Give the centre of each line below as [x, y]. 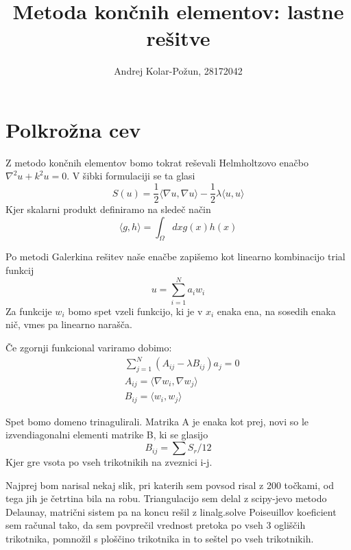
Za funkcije [29, 311]
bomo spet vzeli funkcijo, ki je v [135, 311]
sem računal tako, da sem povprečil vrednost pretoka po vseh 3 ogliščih [156, 525]
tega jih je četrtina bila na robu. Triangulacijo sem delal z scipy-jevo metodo [166, 498]
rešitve [178, 38]
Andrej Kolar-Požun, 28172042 [178, 71]
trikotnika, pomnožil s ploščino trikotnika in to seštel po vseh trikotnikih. [160, 539]
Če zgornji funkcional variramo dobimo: [89, 347]
